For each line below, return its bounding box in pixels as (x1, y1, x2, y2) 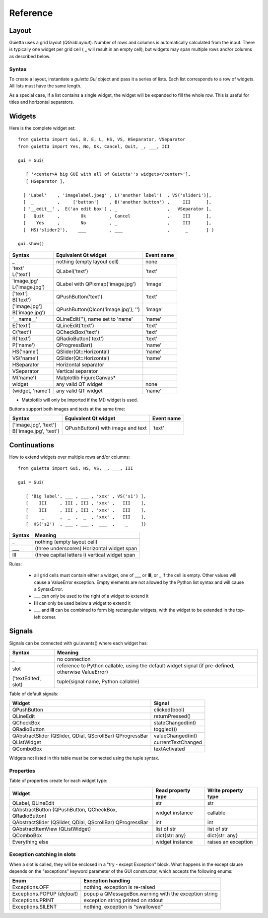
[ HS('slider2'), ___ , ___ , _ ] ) (23, 227, 214, 233)
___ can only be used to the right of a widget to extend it (34, 593, 149, 599)
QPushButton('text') (56, 293, 103, 300)
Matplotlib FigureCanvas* (56, 374, 116, 381)
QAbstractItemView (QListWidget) (12, 825, 91, 832)
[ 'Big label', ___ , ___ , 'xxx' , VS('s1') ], (25, 493, 146, 499)
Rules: (9, 561, 22, 567)
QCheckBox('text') (56, 328, 99, 335)
